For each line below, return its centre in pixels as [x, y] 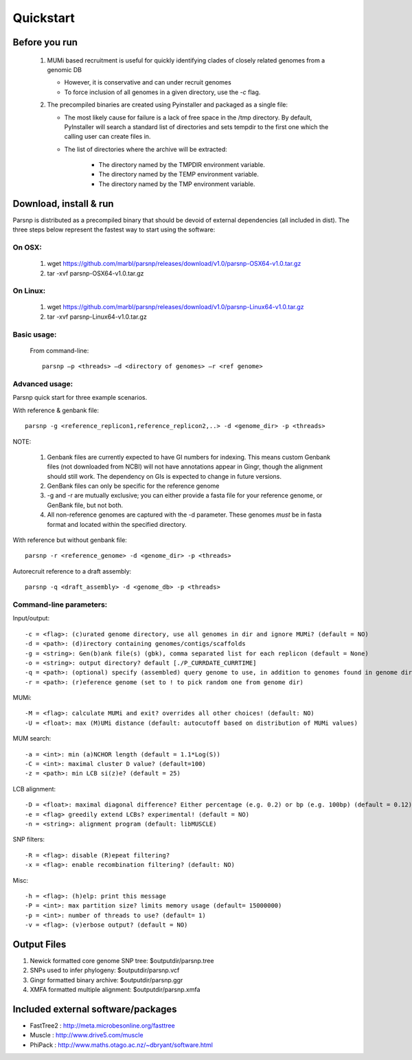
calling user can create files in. [107, 137]
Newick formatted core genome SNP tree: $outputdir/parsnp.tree [122, 961]
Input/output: [31, 618]
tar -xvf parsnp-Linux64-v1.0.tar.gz [97, 317]
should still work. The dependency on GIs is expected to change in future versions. [164, 476]
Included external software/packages [95, 1009]
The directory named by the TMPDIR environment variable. [182, 165]
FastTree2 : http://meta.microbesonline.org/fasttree [102, 1026]
